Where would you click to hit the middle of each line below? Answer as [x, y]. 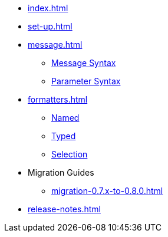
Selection [70, 154]
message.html [55, 45]
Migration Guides [61, 172]
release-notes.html [64, 209]
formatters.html [58, 99]
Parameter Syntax [86, 81]
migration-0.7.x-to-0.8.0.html [107, 191]
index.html [48, 8]
